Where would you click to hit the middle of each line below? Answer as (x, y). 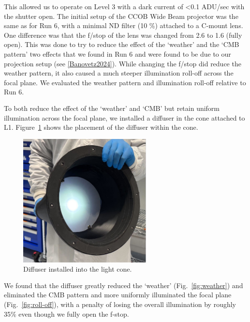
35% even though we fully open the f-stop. (66, 314)
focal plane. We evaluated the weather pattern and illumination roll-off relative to (125, 82)
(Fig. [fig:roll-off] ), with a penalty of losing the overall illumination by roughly (120, 304)
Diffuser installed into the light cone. (78, 269)
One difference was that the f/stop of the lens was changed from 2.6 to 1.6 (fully (123, 35)
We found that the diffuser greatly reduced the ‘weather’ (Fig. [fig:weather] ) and (124, 285)
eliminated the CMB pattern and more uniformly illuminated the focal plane (118, 295)
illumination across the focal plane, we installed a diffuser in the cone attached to (125, 117)
